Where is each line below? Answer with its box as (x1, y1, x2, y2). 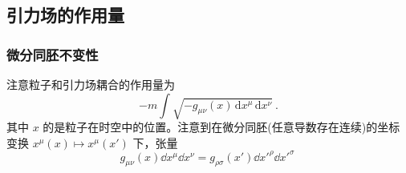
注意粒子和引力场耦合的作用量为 (6, 76, 175, 92)
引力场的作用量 (6, 2, 124, 27)
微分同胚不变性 (6, 44, 99, 64)
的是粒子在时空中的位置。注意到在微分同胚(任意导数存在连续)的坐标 (43, 118, 400, 135)
